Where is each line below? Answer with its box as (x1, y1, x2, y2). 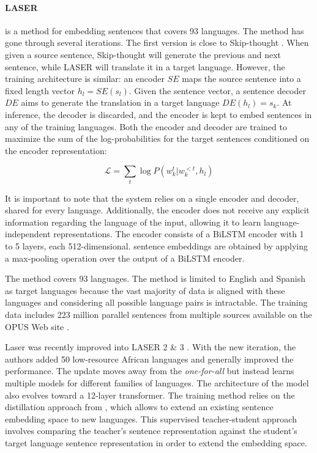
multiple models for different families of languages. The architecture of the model (5, 376, 309, 389)
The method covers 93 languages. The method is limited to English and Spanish (5, 272, 306, 285)
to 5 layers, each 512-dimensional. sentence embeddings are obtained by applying (5, 240, 308, 252)
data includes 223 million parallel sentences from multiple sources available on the (5, 308, 312, 320)
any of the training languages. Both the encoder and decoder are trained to (5, 120, 287, 133)
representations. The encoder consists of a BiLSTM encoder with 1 (53, 227, 304, 240)
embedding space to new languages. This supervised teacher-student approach (5, 412, 297, 425)
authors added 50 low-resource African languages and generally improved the (5, 352, 294, 365)
